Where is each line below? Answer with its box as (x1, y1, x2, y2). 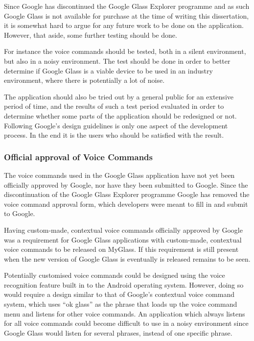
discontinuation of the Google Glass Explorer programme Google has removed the (4, 189, 250, 199)
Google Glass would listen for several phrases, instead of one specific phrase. (4, 327, 232, 338)
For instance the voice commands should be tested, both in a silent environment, (4, 46, 246, 56)
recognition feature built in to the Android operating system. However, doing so (4, 279, 244, 290)
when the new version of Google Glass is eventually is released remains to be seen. (4, 253, 251, 264)
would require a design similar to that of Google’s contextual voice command (4, 289, 234, 299)
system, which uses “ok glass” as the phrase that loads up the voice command (4, 299, 237, 309)
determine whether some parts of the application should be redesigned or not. (4, 110, 237, 121)
